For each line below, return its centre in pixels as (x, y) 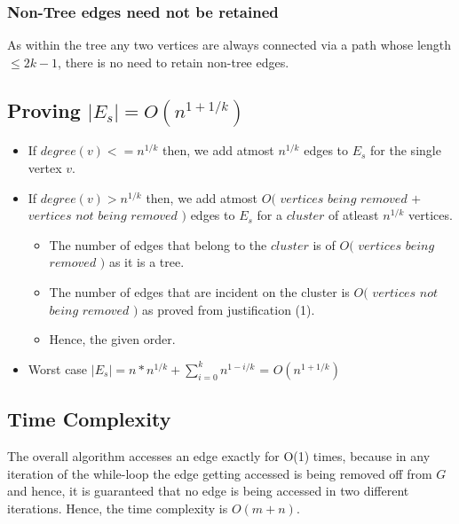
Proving (44, 109)
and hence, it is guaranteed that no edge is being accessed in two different (208, 491)
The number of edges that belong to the (158, 244)
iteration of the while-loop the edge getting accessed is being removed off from (220, 473)
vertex (45, 168)
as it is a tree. (146, 262)
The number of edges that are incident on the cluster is (199, 292)
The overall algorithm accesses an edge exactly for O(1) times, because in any (219, 456)
